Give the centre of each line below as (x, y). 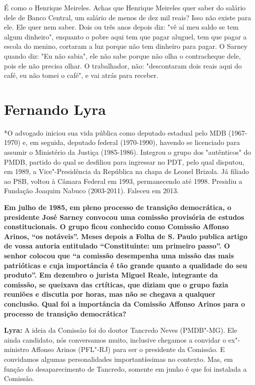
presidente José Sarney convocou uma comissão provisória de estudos (124, 217)
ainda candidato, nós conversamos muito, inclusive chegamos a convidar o (115, 339)
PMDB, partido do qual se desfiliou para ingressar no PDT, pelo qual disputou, (124, 161)
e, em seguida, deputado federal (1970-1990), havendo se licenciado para (131, 142)
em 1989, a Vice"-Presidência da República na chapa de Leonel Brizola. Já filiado (127, 171)
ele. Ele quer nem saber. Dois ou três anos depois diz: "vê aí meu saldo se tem (121, 27)
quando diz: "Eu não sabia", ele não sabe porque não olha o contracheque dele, (123, 55)
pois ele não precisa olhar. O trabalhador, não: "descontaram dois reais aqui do (123, 65)
